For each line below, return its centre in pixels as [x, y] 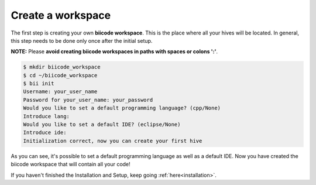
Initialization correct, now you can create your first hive [113, 141]
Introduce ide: [45, 133]
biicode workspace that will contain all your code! [71, 165]
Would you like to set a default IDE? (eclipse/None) [102, 125]
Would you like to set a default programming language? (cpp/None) [122, 108]
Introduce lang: [47, 116]
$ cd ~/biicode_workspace [60, 75]
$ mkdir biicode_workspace [62, 67]
